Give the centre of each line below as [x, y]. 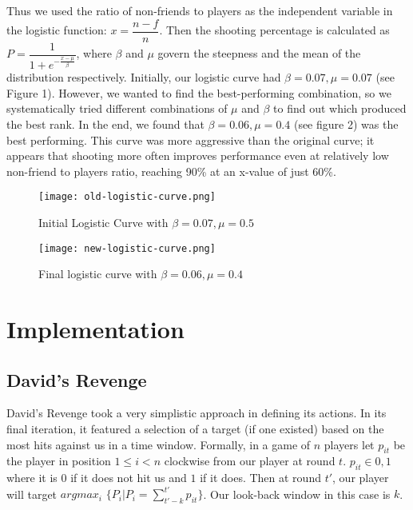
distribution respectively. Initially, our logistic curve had [144, 77]
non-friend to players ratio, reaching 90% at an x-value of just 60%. [171, 171]
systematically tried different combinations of [117, 108]
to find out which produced [340, 108]
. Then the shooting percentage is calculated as [274, 30]
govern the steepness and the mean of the [259, 53]
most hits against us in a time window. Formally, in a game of [159, 444]
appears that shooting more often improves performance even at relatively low [198, 155]
